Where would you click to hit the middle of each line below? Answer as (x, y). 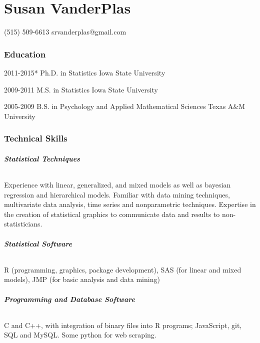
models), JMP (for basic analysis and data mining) (82, 279)
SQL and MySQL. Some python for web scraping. (80, 335)
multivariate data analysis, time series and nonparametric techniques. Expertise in (130, 204)
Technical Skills (36, 138)
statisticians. (23, 224)
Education (25, 54)
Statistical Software (38, 243)
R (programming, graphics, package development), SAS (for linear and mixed (123, 269)
